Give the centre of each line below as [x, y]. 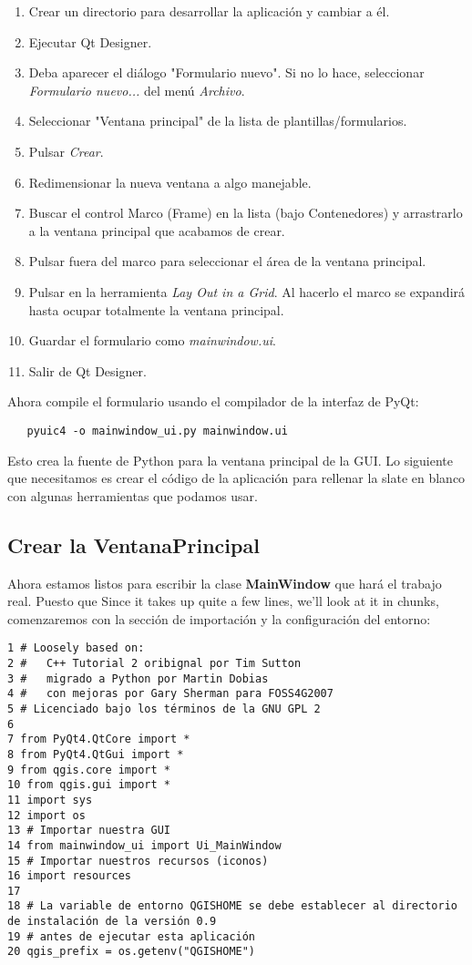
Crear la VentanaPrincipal [133, 544]
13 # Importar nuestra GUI [89, 831]
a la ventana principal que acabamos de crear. [157, 230]
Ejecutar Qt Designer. [90, 41]
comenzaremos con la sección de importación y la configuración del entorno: [219, 618]
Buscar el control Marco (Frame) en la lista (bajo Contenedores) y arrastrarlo [246, 213]
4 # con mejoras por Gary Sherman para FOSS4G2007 [170, 694]
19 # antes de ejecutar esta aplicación [132, 936]
